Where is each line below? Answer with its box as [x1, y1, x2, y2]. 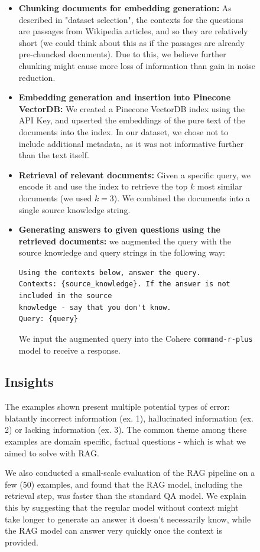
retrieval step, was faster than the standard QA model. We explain [5, 489, 246, 502]
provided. [5, 535, 38, 548]
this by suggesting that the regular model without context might [5, 501, 239, 514]
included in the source [18, 292, 112, 301]
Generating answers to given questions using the [18, 223, 220, 236]
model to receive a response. [18, 344, 121, 356]
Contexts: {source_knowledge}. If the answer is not [18, 280, 230, 289]
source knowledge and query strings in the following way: [18, 246, 225, 259]
